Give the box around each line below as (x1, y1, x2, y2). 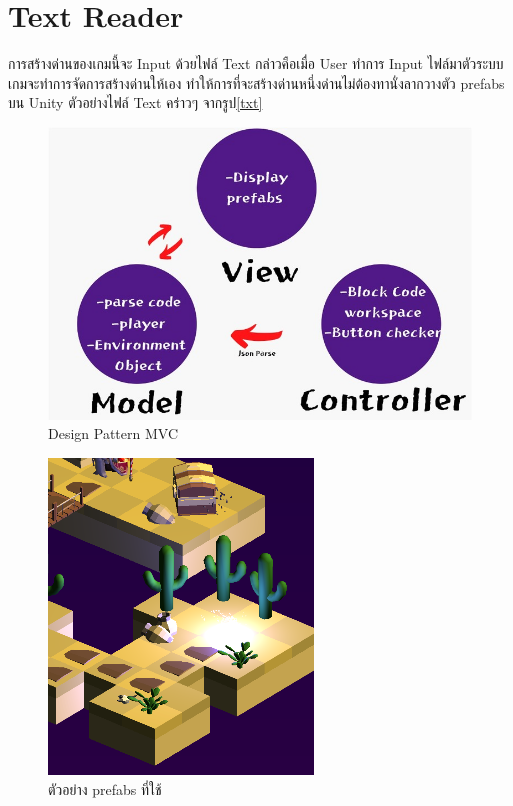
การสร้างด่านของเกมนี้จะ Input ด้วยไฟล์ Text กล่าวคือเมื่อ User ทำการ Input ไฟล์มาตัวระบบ (8, 53, 504, 74)
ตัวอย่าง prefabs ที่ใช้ (48, 778, 162, 799)
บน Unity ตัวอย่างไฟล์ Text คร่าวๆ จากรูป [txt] (8, 92, 263, 113)
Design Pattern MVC (48, 423, 179, 444)
